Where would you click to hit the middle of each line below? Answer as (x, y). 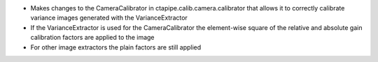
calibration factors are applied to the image (92, 38)
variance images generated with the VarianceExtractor (109, 18)
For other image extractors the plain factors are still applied (116, 47)
